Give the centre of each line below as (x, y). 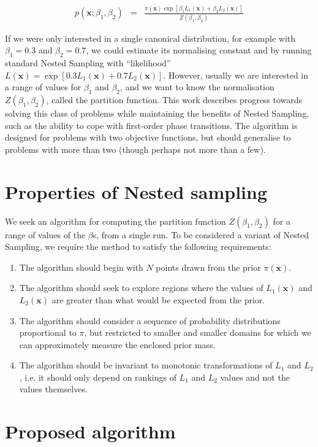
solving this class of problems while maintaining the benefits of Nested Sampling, (157, 113)
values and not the (255, 377)
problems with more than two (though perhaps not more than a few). (135, 149)
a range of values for (43, 87)
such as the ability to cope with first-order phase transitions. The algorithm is (151, 125)
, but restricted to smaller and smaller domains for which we (198, 332)
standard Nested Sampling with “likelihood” (88, 63)
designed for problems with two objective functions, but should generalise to (148, 137)
